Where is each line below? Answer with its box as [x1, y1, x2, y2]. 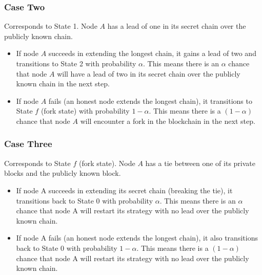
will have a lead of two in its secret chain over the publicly [57, 68, 240, 79]
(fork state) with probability [41, 105, 130, 116]
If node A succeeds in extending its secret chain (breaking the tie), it [16, 185, 233, 195]
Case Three [4, 137, 52, 150]
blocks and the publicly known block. [4, 168, 121, 178]
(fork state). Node [78, 157, 135, 168]
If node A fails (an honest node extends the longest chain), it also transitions [16, 232, 258, 243]
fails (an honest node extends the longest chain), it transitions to [48, 95, 252, 106]
